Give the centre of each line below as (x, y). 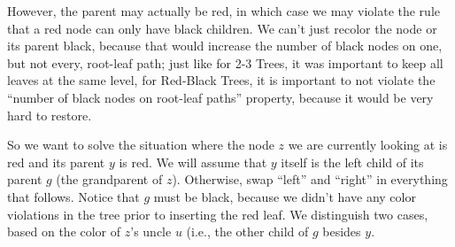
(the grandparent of (109, 179)
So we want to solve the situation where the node (141, 145)
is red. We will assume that (193, 162)
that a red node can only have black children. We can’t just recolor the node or (222, 28)
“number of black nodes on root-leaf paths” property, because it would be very (220, 97)
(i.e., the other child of (247, 232)
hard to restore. (50, 115)
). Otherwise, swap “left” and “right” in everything (310, 179)
